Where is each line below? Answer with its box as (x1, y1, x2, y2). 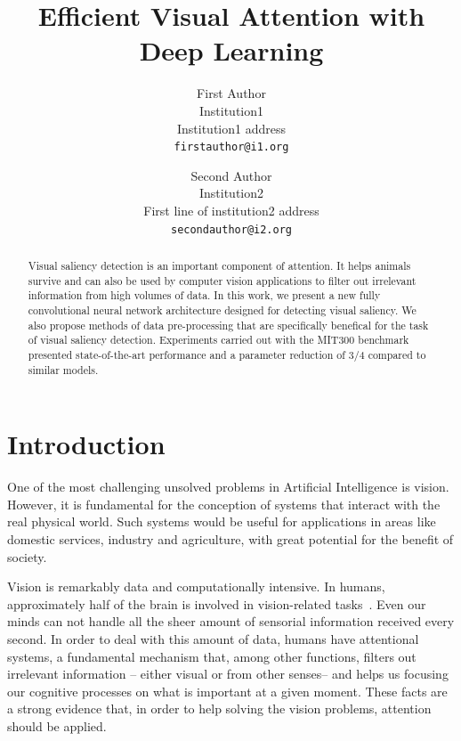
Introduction (7, 426, 166, 462)
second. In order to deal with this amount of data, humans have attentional (7, 629, 419, 647)
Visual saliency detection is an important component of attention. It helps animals (28, 257, 411, 273)
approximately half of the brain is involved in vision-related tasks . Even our (7, 594, 426, 613)
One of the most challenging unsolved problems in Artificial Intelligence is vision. (7, 477, 449, 496)
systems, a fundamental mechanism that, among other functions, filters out (7, 647, 417, 665)
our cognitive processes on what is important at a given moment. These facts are (7, 681, 448, 700)
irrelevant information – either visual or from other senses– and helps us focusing (7, 664, 449, 683)
